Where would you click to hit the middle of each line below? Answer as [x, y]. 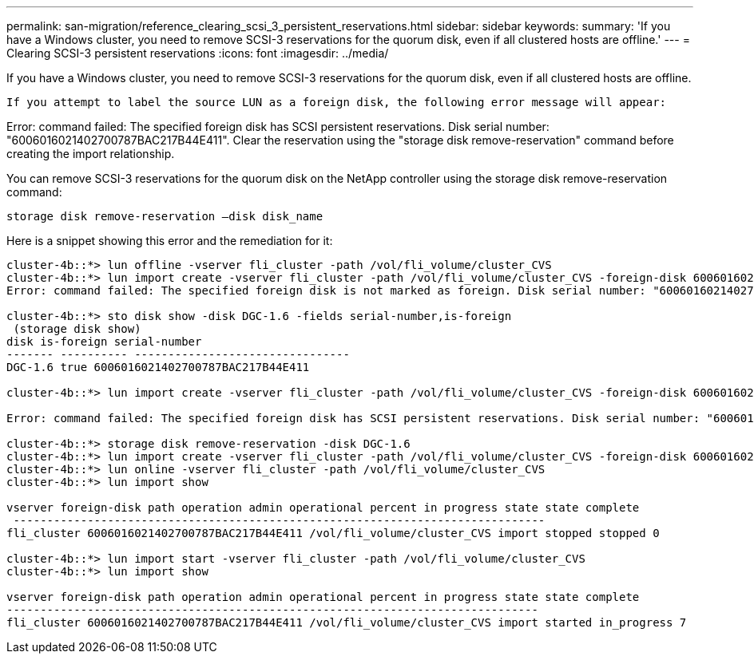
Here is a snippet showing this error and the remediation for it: [170, 241]
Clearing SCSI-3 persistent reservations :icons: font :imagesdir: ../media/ [198, 53]
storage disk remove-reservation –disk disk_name [165, 216]
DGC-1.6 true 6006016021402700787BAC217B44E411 [158, 367]
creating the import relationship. [91, 154]
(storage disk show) [77, 329]
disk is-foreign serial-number [104, 342]
